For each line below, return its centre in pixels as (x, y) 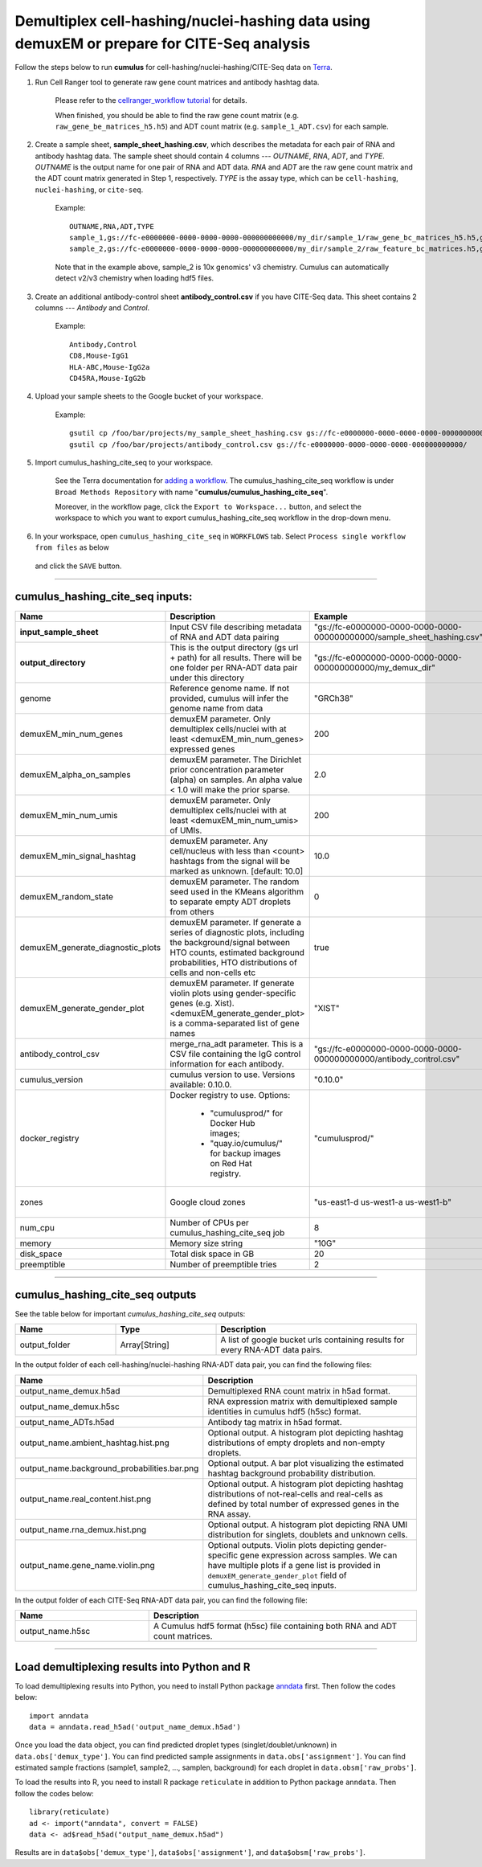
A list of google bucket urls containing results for (312, 1340)
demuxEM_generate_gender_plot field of (277, 1575)
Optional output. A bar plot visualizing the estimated (306, 1463)
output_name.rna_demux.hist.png (83, 1529)
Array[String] (145, 1345)
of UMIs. (186, 830)
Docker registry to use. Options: (230, 1095)
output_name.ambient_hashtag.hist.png (95, 1443)
